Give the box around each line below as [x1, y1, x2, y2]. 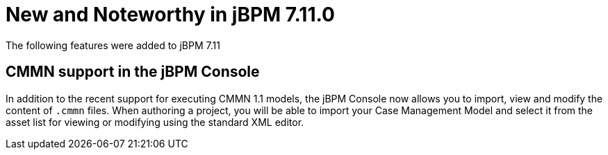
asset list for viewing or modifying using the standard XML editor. [6, 116, 304, 128]
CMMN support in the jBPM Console [6, 63, 260, 81]
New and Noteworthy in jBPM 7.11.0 [6, 3, 335, 26]
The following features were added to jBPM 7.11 [6, 39, 220, 51]
